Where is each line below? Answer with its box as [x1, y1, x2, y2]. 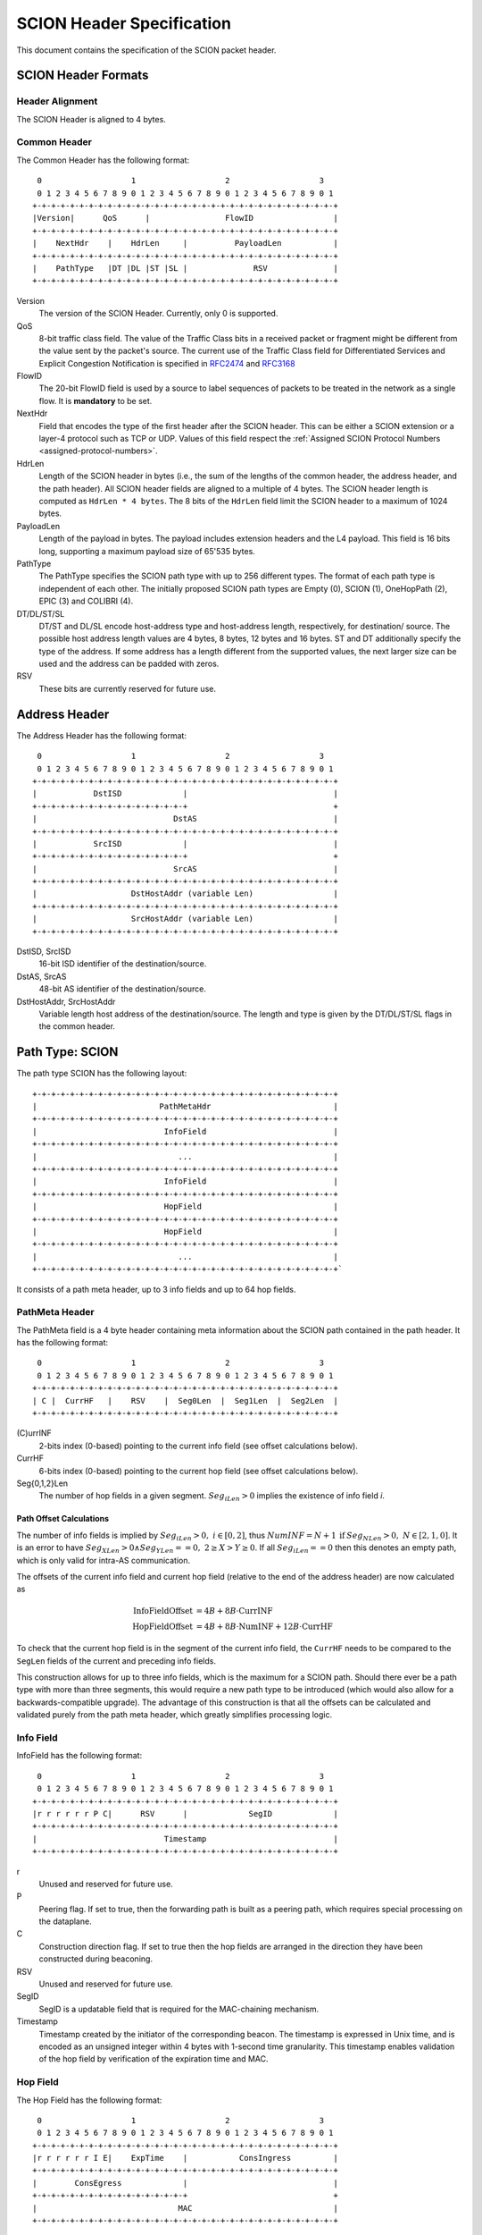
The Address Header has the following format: [16, 730, 187, 741]
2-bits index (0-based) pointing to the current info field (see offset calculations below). [38, 1440, 359, 1451]
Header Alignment [16, 95, 98, 107]
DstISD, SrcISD [16, 946, 71, 957]
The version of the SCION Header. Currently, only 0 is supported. [38, 308, 278, 319]
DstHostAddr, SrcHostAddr [16, 996, 116, 1007]
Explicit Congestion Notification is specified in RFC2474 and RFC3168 [38, 358, 295, 368]
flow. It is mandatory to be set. [38, 395, 153, 406]
